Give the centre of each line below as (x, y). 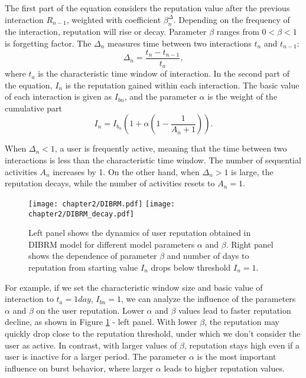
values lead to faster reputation (235, 310)
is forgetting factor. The (48, 43)
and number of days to (208, 256)
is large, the (252, 171)
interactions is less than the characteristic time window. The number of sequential (153, 160)
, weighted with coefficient (114, 19)
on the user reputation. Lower (90, 310)
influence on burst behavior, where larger (79, 368)
